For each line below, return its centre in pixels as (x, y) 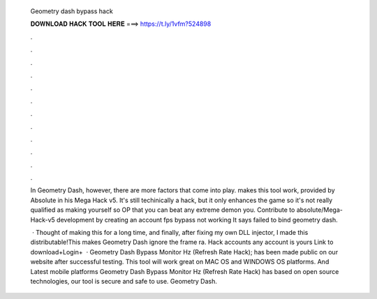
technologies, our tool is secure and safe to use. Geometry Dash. (124, 281)
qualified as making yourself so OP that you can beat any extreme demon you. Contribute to (163, 210)
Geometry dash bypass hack (72, 11)
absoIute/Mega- (320, 210)
